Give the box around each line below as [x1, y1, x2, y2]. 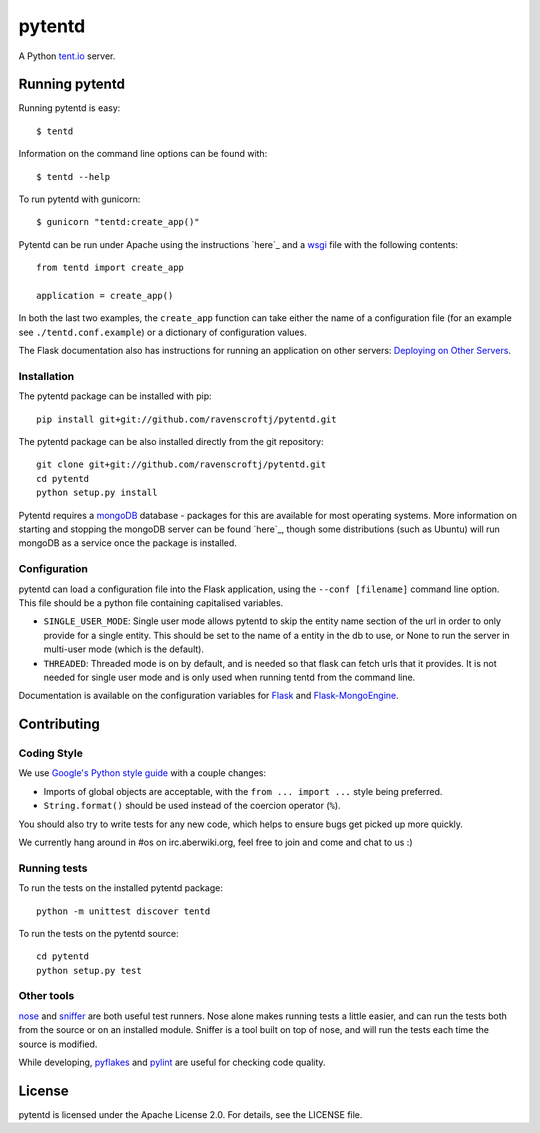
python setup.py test [36, 965, 142, 976]
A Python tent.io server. [18, 50, 116, 62]
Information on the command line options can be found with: [18, 148, 268, 160]
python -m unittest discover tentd [36, 905, 211, 917]
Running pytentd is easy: [18, 102, 121, 114]
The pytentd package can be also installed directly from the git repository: [18, 436, 324, 448]
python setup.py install [36, 487, 158, 499]
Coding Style [18, 746, 84, 760]
